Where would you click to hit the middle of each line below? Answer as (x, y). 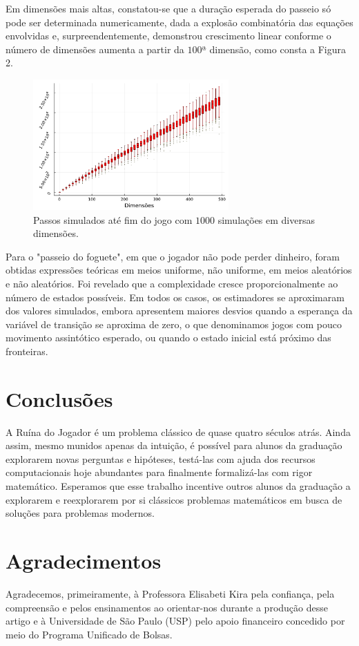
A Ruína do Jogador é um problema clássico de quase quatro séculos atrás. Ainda (178, 431)
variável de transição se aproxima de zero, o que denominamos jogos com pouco (174, 324)
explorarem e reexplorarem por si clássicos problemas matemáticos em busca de (174, 499)
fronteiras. (27, 351)
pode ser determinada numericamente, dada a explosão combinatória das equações (179, 22)
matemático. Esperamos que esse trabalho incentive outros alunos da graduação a (178, 486)
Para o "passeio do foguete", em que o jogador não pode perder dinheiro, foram (173, 256)
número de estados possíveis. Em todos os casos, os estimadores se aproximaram (175, 297)
